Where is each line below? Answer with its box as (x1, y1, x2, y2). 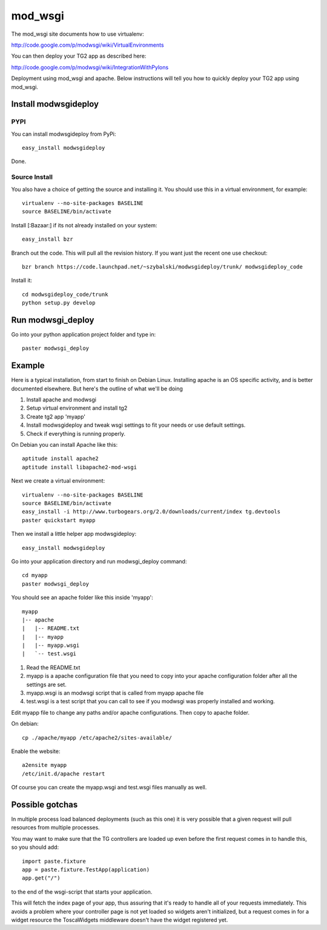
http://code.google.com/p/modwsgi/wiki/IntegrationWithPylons (11, 64, 169, 71)
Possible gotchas (11, 799, 78, 809)
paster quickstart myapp (22, 517, 96, 524)
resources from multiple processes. (11, 824, 100, 831)
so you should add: (11, 843, 59, 851)
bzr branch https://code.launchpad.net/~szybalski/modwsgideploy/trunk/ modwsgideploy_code (22, 263, 303, 270)
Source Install (11, 173, 53, 181)
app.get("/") (22, 875, 61, 881)
